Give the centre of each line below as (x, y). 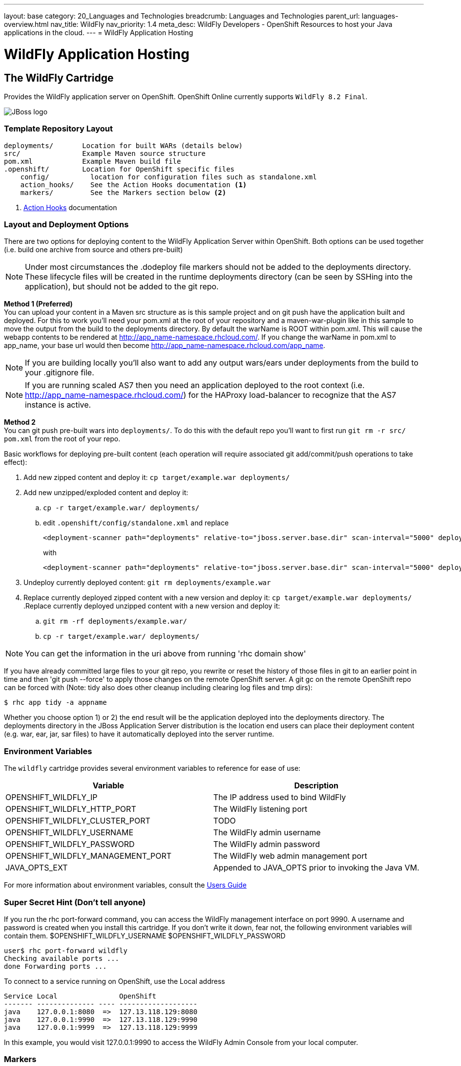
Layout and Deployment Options (66, 225)
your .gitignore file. (60, 373)
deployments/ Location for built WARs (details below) (123, 145)
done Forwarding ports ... (55, 966)
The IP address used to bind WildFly (280, 797)
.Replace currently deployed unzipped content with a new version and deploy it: (152, 606)
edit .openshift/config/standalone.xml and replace (136, 523)
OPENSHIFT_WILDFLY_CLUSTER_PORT (78, 821)
